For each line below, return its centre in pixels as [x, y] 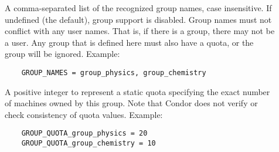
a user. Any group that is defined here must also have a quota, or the [129, 42]
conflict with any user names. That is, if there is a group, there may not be [140, 31]
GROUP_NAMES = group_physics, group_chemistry [114, 72]
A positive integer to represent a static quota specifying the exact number [137, 91]
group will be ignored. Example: [62, 54]
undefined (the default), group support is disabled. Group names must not [138, 19]
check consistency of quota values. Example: [84, 114]
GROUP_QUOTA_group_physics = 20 [84, 134]
